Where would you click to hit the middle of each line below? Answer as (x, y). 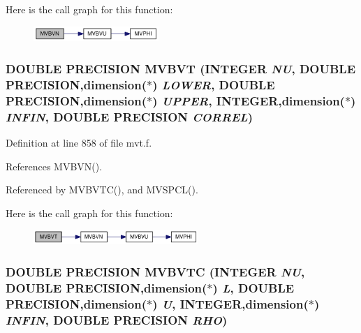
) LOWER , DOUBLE (214, 84)
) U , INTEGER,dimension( (230, 303)
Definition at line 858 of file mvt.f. (79, 142)
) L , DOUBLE (253, 287)
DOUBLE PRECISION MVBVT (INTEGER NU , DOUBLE (181, 68)
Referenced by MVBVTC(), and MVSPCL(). (102, 190)
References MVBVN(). (54, 166)
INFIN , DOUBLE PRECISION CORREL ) (130, 116)
